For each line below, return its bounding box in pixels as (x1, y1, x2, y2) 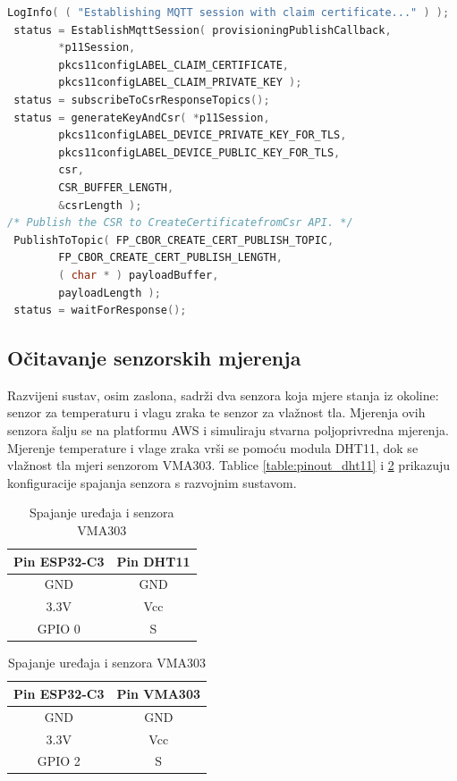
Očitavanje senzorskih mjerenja (7, 344, 301, 372)
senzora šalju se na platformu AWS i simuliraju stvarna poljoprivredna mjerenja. (7, 421, 449, 440)
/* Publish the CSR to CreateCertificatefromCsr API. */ (7, 216, 353, 230)
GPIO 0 (37, 619, 80, 638)
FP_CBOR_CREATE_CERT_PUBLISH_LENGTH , (58, 251, 283, 265)
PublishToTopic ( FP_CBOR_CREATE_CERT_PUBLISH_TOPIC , (13, 233, 334, 247)
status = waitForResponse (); (13, 304, 187, 317)
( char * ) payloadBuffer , (58, 268, 219, 281)
